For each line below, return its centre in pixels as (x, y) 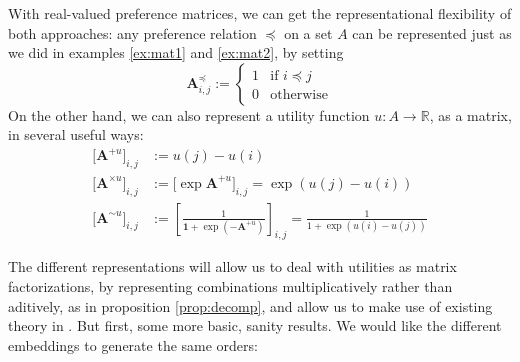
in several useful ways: (76, 134)
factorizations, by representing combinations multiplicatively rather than (230, 286)
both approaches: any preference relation (132, 32)
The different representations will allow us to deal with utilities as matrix (232, 266)
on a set (308, 32)
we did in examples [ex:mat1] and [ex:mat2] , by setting (176, 52)
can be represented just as (432, 32)
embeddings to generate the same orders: (133, 344)
